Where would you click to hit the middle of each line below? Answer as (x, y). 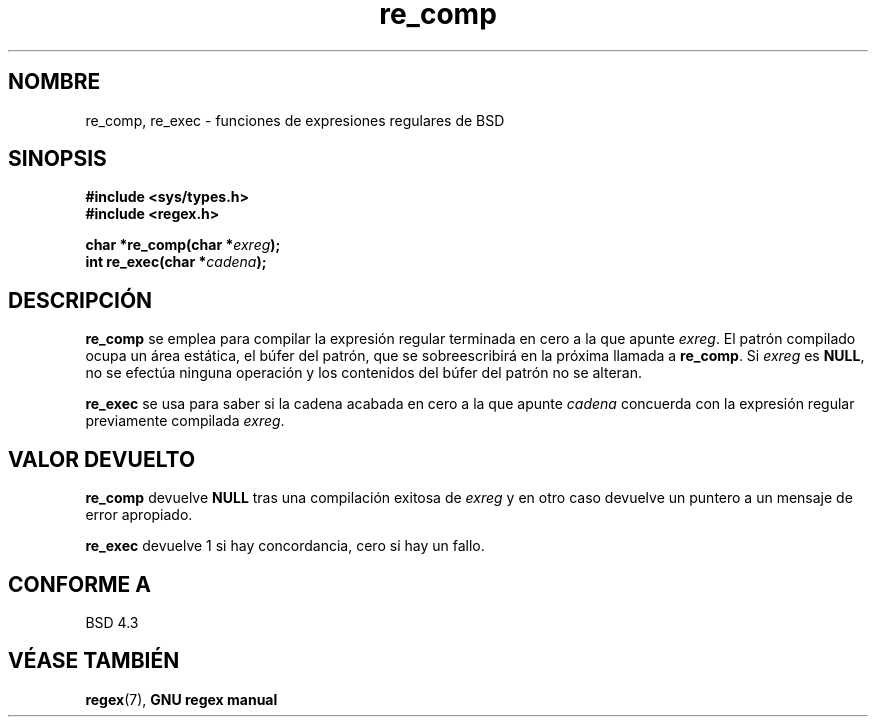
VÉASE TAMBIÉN (94, 661)
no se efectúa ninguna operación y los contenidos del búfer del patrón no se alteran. (363, 373)
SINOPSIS (57, 159)
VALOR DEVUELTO (102, 459)
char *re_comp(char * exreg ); (183, 245)
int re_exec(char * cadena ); (176, 262)
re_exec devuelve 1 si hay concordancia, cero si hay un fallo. (285, 546)
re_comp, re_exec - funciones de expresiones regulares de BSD (295, 120)
